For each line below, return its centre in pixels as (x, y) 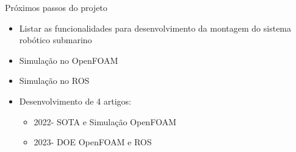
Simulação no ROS (54, 81)
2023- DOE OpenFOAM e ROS (93, 142)
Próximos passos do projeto (56, 7)
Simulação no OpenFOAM (69, 60)
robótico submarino (56, 40)
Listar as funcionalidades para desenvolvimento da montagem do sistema (155, 28)
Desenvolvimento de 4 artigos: (75, 101)
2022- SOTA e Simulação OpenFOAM (105, 121)
